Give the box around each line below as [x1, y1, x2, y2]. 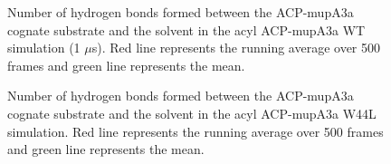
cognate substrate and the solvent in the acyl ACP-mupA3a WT [7, 20, 366, 39]
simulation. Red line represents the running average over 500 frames [7, 121, 384, 140]
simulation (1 [7, 38, 81, 57]
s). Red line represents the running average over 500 [91, 38, 381, 57]
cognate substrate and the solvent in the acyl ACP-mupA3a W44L [7, 103, 377, 122]
